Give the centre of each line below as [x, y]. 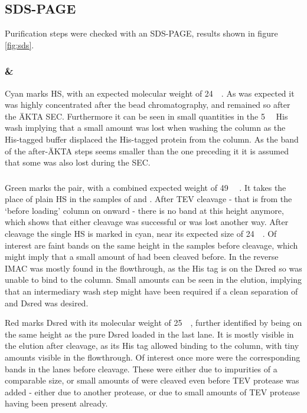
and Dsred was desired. [47, 303]
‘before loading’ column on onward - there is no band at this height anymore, [144, 210]
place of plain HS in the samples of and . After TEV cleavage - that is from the [148, 199]
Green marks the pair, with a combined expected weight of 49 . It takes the [146, 187]
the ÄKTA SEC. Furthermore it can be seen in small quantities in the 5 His [146, 116]
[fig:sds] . [19, 44]
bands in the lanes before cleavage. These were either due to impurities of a [141, 369]
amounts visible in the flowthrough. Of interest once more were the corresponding [153, 357]
